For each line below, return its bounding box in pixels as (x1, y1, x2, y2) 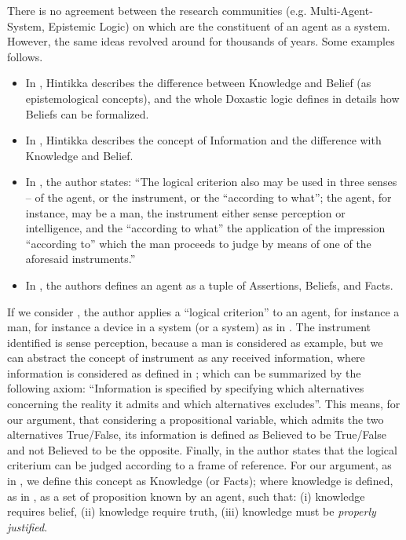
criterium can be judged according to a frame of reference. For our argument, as (7, 457, 392, 473)
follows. (7, 48, 43, 64)
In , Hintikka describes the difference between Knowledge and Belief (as (25, 75, 371, 91)
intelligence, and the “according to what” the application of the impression (25, 220, 386, 236)
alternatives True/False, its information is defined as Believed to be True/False (7, 426, 387, 443)
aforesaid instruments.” (25, 250, 136, 267)
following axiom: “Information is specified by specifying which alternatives (7, 380, 364, 396)
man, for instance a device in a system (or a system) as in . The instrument (7, 319, 371, 335)
